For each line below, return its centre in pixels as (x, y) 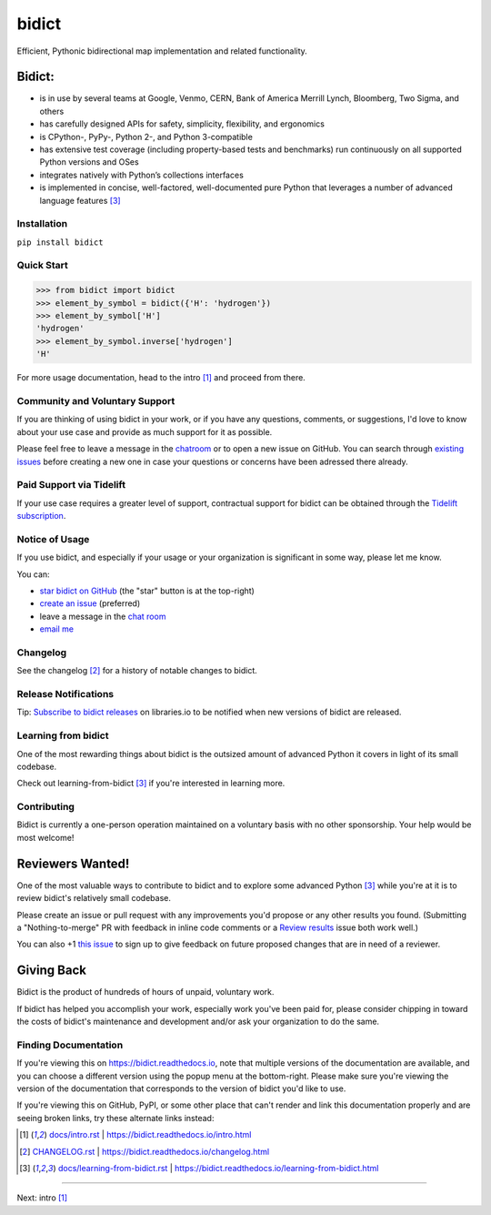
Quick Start (42, 266)
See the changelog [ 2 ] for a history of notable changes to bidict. (137, 671)
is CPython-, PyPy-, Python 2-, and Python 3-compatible (146, 137)
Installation (42, 224)
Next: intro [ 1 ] (42, 1198)
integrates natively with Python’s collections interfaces (142, 175)
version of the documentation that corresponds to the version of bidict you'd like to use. (181, 1088)
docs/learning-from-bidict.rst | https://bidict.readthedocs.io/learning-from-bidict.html (218, 1168)
